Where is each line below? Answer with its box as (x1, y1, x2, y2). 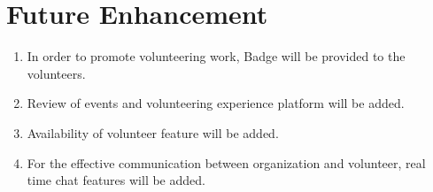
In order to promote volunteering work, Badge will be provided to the (27, 47, 406, 65)
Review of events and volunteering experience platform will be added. (27, 94, 405, 112)
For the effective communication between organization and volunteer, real (27, 153, 426, 172)
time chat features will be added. (27, 171, 205, 189)
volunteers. (27, 64, 86, 82)
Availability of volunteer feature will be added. (27, 123, 279, 142)
